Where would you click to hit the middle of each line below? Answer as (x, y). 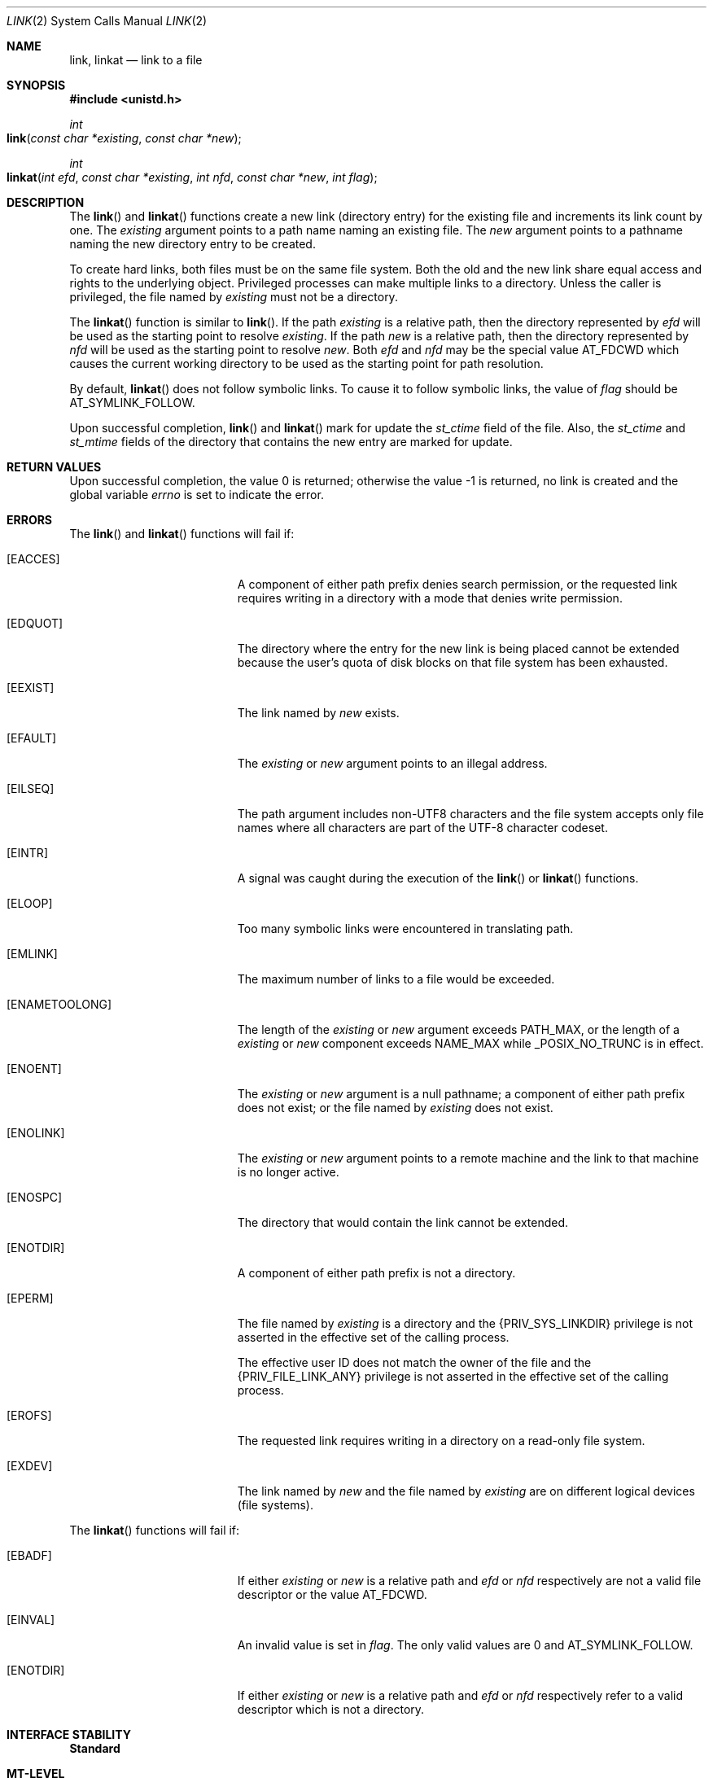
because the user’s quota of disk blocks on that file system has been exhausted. (453, 662)
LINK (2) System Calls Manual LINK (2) (107, 21)
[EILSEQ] (31, 788)
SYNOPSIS (36, 85)
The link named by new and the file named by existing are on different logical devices (466, 1491)
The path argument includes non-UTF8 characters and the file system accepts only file (470, 814)
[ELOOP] (30, 903)
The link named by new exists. (318, 713)
